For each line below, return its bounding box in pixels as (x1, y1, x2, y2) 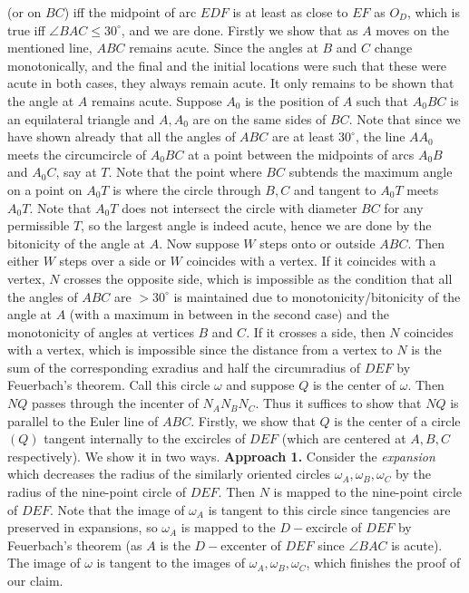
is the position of (245, 91, 338, 110)
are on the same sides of (192, 109, 327, 128)
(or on (7, 3, 42, 21)
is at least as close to (232, 3, 348, 21)
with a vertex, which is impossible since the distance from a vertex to (7, 340, 393, 359)
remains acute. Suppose (91, 91, 222, 110)
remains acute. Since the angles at (129, 38, 318, 57)
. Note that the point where (108, 162, 262, 181)
